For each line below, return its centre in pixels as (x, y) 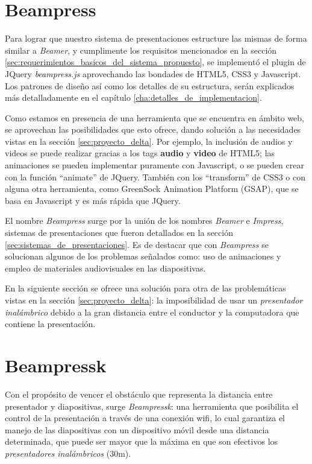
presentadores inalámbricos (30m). (68, 453)
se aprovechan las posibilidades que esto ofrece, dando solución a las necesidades (153, 129)
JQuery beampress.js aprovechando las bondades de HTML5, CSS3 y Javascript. (153, 73)
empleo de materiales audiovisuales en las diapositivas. (105, 268)
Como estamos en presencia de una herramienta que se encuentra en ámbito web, (154, 117)
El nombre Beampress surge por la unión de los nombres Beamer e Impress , (144, 221)
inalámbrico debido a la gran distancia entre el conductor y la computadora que (152, 312)
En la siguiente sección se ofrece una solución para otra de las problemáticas (145, 288)
